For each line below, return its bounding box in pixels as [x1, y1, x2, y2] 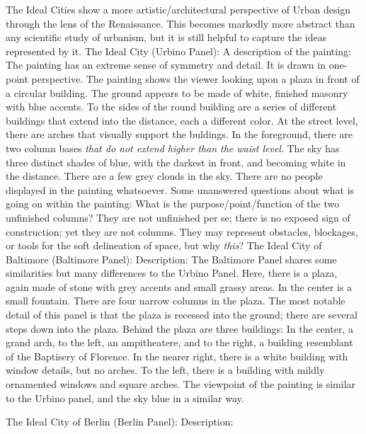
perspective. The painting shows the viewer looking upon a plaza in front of [31, 71, 360, 86]
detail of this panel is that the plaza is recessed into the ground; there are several [6, 307, 358, 322]
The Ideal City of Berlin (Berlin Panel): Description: [6, 414, 234, 429]
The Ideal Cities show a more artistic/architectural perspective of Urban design [6, 2, 351, 16]
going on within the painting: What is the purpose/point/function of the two [6, 196, 340, 211]
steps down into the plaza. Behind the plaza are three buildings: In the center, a [6, 321, 353, 336]
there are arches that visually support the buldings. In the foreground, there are [6, 127, 353, 142]
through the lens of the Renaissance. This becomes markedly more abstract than [6, 16, 355, 30]
